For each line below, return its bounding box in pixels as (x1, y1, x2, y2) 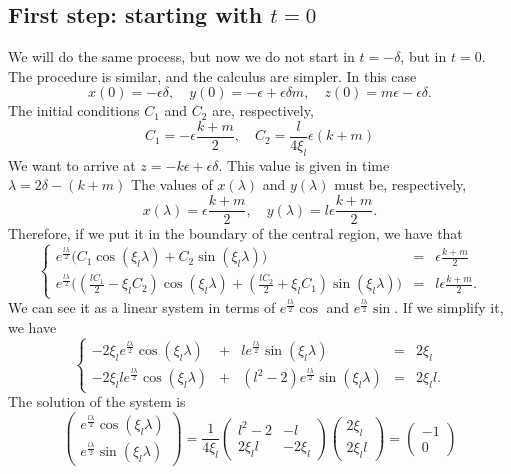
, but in (400, 46, 447, 67)
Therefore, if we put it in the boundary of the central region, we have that (8, 223, 463, 244)
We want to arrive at (8, 154, 136, 175)
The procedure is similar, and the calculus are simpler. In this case (8, 65, 417, 86)
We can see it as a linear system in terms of (8, 297, 276, 318)
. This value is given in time (218, 154, 390, 175)
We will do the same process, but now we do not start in (8, 46, 355, 67)
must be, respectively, (334, 174, 467, 195)
